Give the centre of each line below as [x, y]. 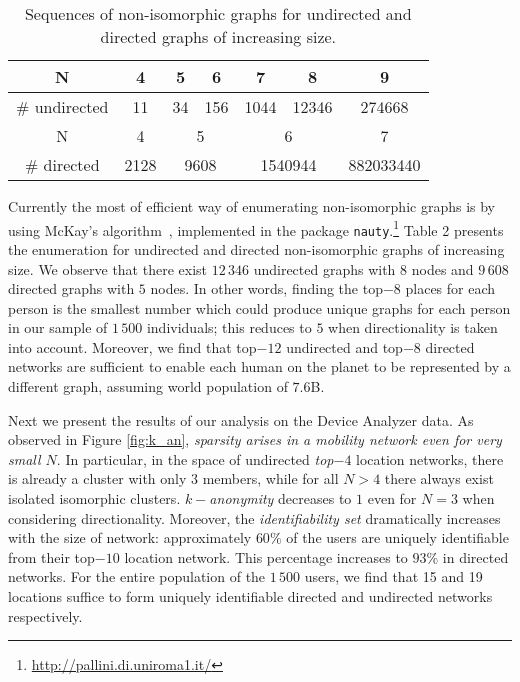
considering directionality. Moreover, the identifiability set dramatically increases [254, 517]
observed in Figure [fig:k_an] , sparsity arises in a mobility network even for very [255, 439]
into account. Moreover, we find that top [132, 346]
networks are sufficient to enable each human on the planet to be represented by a [259, 366]
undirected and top [344, 346]
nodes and [442, 268]
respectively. [45, 615]
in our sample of [58, 327]
